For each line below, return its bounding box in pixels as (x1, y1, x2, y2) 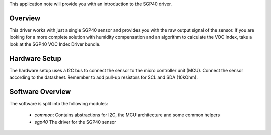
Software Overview (9, 87, 71, 96)
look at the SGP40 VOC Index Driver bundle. (9, 41, 101, 47)
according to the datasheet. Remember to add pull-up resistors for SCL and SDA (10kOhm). (9, 74, 198, 80)
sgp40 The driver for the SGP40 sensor (34, 119, 116, 125)
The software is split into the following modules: (9, 100, 108, 106)
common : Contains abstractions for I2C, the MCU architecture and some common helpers (34, 112, 220, 118)
